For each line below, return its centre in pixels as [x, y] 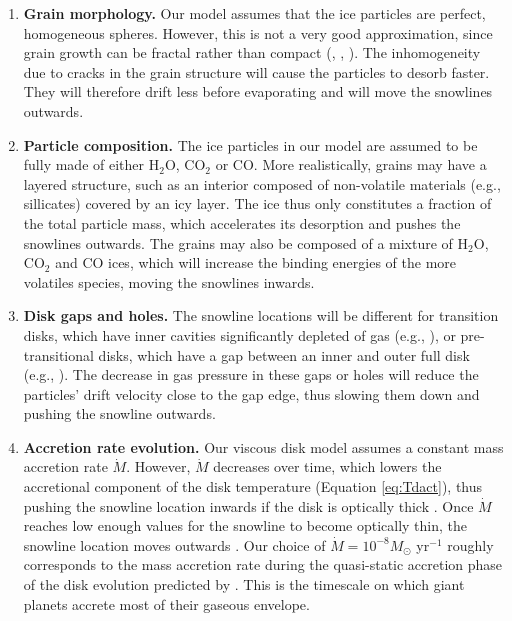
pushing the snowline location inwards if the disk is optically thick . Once [248, 505]
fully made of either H [91, 164]
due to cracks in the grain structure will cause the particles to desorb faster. [256, 71]
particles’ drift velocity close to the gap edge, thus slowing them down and [251, 393]
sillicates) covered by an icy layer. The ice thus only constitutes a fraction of [257, 203]
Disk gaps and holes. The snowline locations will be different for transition [261, 315]
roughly [470, 544]
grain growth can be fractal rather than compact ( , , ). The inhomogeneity [252, 52]
